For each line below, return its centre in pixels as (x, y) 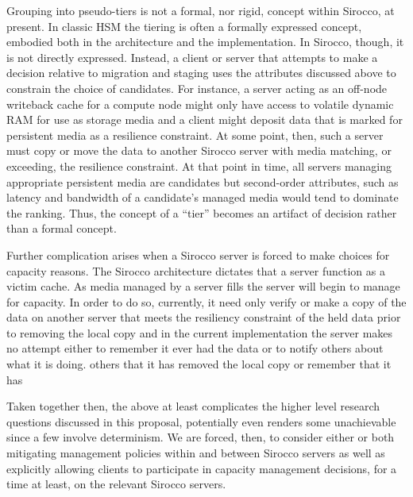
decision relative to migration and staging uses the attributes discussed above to (201, 73)
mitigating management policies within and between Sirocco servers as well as (196, 453)
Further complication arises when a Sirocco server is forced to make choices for (198, 254)
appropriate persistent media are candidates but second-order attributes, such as (203, 181)
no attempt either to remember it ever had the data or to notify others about (195, 348)
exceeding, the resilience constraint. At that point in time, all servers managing (199, 166)
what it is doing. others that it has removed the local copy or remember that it (199, 364)
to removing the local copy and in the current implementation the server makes (200, 332)
